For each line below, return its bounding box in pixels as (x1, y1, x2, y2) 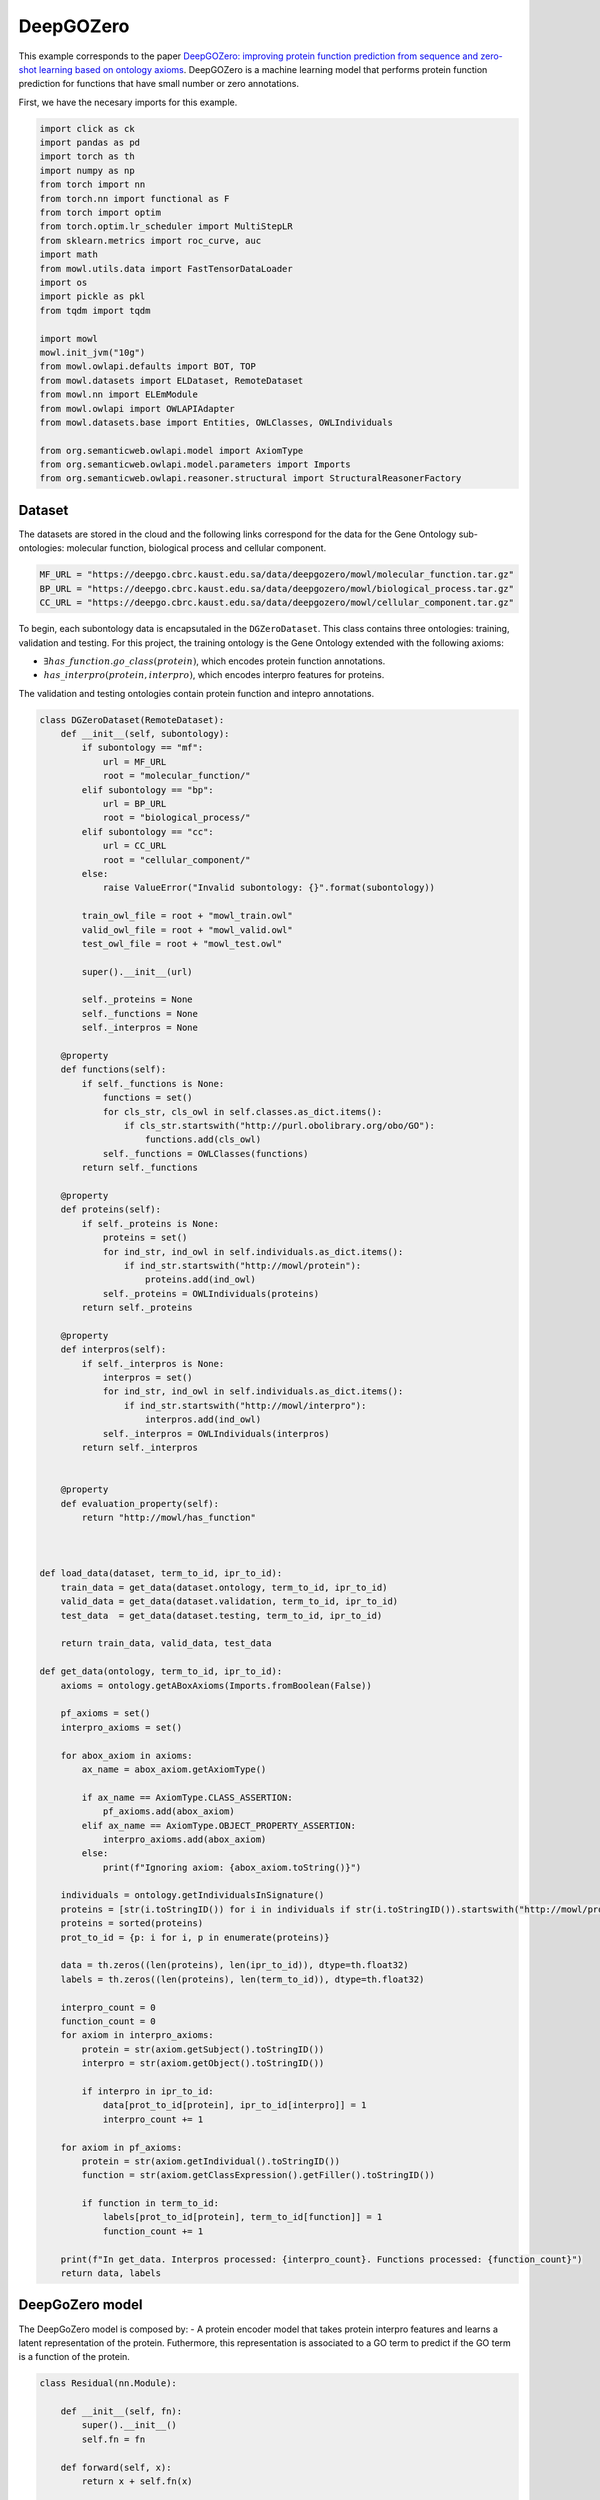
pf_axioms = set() (60, 1708, 151, 1719)
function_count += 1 (102, 2225, 204, 2237)
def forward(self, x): (60, 2461, 172, 2473)
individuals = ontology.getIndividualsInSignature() (60, 1890, 325, 1901)
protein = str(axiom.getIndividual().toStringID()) (81, 2155, 341, 2167)
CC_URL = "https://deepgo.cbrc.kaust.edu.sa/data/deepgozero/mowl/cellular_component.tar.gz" (39, 597, 515, 609)
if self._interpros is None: (81, 1358, 225, 1369)
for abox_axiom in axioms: (60, 1750, 194, 1761)
